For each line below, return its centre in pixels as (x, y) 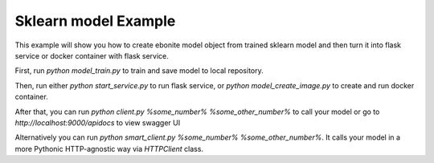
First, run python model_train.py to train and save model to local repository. (139, 71)
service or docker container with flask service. (92, 55)
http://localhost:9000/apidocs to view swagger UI (98, 122)
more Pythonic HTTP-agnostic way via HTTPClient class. (109, 149)
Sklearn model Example (95, 21)
